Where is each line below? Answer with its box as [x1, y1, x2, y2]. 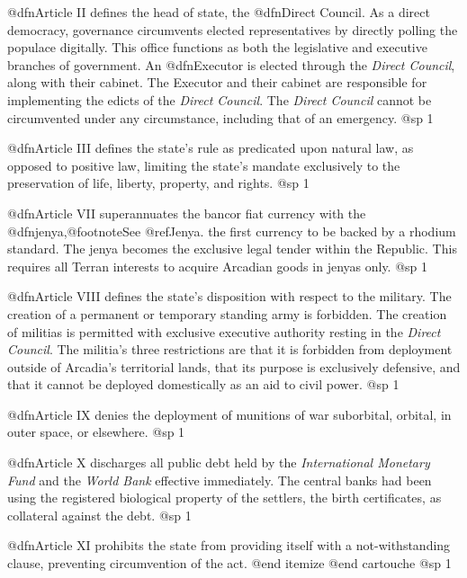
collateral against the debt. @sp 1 [7, 505, 192, 524]
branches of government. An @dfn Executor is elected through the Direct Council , [7, 55, 455, 74]
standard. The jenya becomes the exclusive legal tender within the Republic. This [7, 239, 457, 258]
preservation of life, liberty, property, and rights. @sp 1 [7, 173, 310, 192]
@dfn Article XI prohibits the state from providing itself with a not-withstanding [7, 536, 451, 555]
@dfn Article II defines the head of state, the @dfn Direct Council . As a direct [7, 3, 430, 21]
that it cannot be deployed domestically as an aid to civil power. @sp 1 [7, 375, 400, 394]
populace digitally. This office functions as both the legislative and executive [7, 38, 427, 57]
